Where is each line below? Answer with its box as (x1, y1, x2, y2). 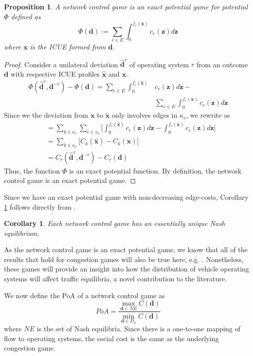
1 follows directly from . (4, 201, 76, 212)
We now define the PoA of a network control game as (4, 290, 165, 300)
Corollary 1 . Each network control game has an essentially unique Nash (4, 218, 225, 228)
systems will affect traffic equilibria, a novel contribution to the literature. (4, 273, 227, 284)
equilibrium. (4, 227, 39, 238)
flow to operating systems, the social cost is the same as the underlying (4, 333, 219, 343)
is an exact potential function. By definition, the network (69, 165, 242, 176)
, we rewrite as (186, 110, 230, 120)
